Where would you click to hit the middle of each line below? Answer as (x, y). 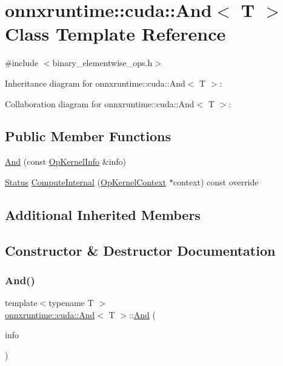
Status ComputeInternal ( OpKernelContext (86, 181)
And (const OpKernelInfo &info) (66, 161)
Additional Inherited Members (103, 214)
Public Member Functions (88, 136)
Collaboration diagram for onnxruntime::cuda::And (100, 103)
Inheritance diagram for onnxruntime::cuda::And (95, 83)
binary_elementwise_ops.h (102, 63)
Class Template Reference (115, 34)
